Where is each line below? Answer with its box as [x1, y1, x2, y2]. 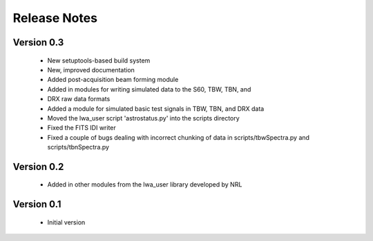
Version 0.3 [12, 36, 64, 48]
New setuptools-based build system [47, 56, 151, 65]
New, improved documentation [47, 65, 135, 74]
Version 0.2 [12, 160, 64, 172]
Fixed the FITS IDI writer [47, 124, 117, 132]
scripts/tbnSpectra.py [47, 143, 110, 151]
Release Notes [12, 10, 98, 25]
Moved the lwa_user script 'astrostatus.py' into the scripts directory [47, 114, 240, 122]
